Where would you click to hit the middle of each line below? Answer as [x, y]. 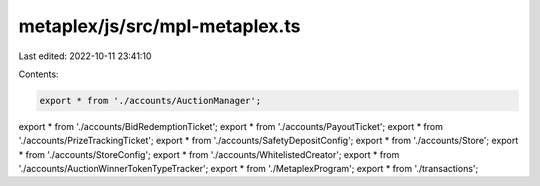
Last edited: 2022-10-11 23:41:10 [85, 56]
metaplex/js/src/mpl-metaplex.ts [159, 26]
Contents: [38, 74]
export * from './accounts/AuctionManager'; [150, 100]
